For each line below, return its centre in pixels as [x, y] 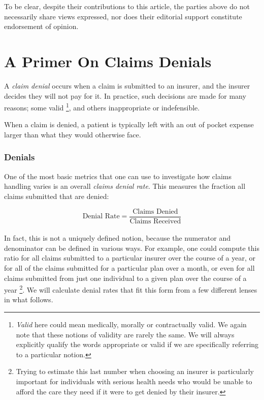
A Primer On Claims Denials [108, 61]
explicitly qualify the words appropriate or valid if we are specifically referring [137, 344]
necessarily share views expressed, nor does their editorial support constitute [123, 16]
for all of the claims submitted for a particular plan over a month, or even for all [129, 267]
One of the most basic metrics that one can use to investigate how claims [118, 176]
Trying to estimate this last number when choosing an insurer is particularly [135, 371]
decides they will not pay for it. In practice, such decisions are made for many [125, 95]
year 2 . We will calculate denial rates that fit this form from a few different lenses [131, 289]
